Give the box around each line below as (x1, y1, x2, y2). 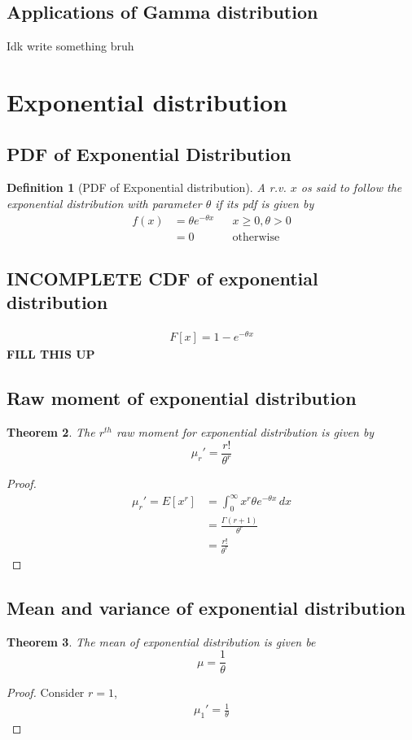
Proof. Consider (7, 684, 85, 701)
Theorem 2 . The (7, 424, 95, 441)
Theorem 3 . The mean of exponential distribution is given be (7, 633, 316, 650)
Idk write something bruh (7, 37, 134, 54)
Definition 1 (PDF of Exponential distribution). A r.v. (7, 179, 287, 196)
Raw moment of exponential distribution (7, 385, 357, 411)
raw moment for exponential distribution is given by (116, 424, 375, 441)
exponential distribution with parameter (7, 194, 202, 211)
